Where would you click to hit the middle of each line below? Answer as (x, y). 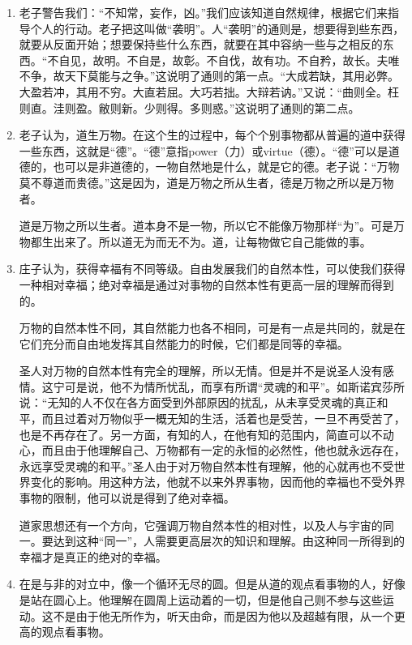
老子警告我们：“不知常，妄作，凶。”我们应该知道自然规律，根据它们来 (204, 12)
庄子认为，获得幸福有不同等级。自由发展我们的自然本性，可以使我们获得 (212, 269)
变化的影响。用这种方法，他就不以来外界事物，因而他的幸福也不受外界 (218, 482)
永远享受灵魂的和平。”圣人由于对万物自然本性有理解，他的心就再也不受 (206, 466)
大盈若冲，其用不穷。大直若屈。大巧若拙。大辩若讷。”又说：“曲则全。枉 (209, 91)
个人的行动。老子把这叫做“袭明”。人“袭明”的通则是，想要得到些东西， (217, 28)
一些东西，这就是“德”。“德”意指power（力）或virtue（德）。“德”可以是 (204, 150)
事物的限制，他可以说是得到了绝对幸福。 (127, 498)
